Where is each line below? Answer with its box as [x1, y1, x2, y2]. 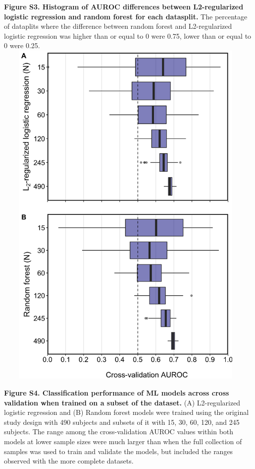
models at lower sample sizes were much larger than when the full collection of [4, 436, 242, 446]
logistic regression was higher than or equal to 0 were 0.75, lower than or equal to [4, 30, 252, 41]
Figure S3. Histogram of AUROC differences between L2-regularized [4, 1, 244, 11]
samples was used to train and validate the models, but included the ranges [4, 446, 233, 456]
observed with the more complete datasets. [4, 456, 134, 466]
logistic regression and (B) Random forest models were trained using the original [4, 407, 249, 417]
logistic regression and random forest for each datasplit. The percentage [4, 11, 248, 21]
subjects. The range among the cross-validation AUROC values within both [4, 426, 234, 437]
